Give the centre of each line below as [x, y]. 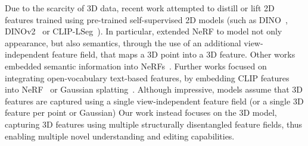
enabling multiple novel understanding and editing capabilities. [120, 136]
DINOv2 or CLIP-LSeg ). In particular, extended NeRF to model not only [144, 31]
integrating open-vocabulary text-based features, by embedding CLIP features [147, 77]
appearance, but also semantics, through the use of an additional [123, 42]
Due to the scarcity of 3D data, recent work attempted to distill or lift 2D [140, 8]
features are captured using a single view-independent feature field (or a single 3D [154, 101]
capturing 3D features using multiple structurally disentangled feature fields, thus [154, 124]
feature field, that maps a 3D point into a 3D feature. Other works [174, 54]
